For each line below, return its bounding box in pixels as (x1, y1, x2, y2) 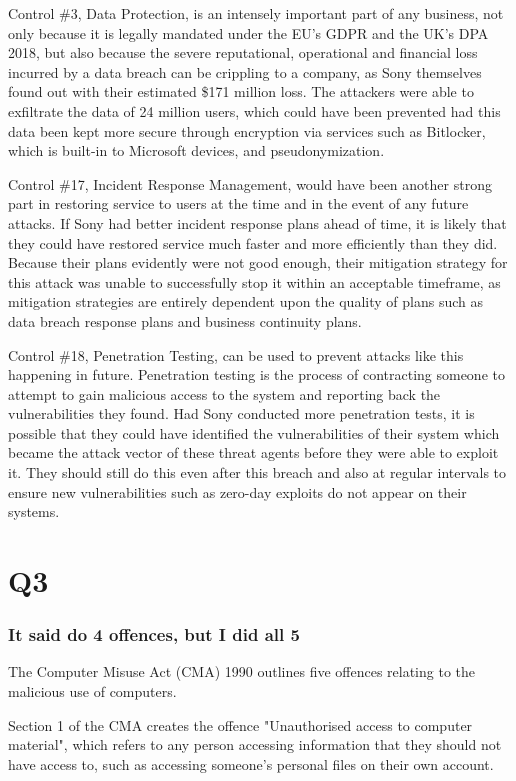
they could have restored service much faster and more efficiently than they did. (8, 232, 498, 253)
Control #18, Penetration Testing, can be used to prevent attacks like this (8, 344, 464, 365)
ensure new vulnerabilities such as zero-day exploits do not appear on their (8, 481, 467, 502)
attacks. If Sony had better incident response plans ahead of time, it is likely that (8, 212, 507, 233)
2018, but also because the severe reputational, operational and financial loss (8, 42, 478, 63)
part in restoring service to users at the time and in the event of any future (8, 193, 469, 214)
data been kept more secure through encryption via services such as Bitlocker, (8, 120, 486, 141)
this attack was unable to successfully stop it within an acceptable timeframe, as (8, 271, 501, 292)
